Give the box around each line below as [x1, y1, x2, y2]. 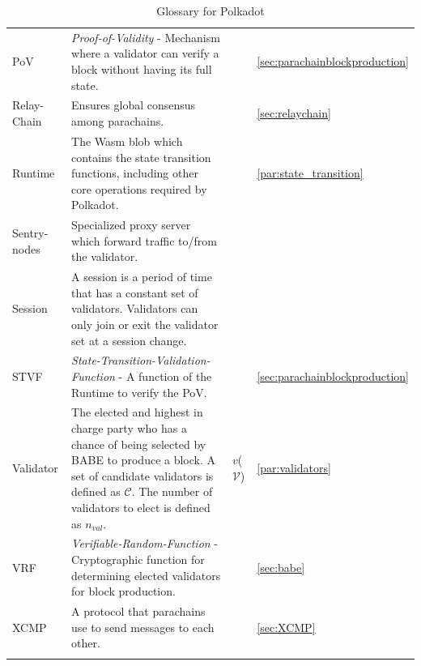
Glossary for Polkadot [156, 2, 265, 19]
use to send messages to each [71, 618, 215, 635]
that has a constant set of [71, 284, 198, 301]
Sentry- [12, 224, 49, 241]
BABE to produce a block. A [71, 451, 216, 468]
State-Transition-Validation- [71, 352, 210, 369]
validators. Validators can [71, 300, 198, 317]
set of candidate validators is [71, 467, 214, 484]
